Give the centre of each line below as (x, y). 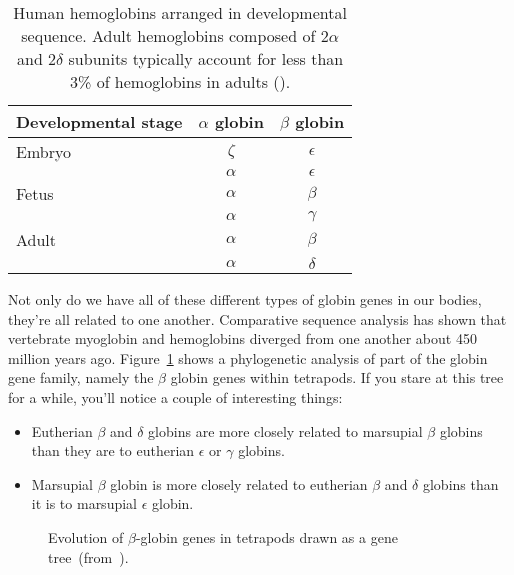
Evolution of (86, 536)
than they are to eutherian (113, 450)
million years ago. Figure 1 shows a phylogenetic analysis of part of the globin (248, 357)
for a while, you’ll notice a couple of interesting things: (175, 396)
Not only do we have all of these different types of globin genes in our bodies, (245, 299)
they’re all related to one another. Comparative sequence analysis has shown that (257, 318)
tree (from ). (88, 556)
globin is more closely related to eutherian (239, 483)
